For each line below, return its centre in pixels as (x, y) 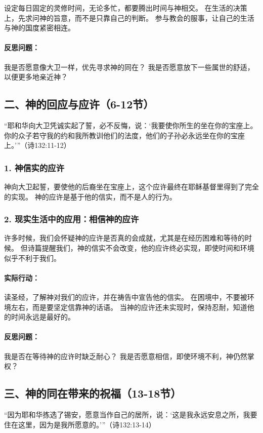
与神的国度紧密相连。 (39, 28)
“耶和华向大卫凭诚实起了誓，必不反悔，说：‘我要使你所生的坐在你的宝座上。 (131, 125)
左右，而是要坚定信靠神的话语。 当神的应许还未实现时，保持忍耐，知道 (129, 307)
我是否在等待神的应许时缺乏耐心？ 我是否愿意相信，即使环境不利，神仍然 (126, 356)
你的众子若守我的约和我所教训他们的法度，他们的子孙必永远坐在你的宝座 (124, 135)
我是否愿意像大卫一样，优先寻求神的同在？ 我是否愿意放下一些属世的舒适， (129, 67)
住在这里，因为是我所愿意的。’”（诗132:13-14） (80, 424)
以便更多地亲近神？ (36, 77)
